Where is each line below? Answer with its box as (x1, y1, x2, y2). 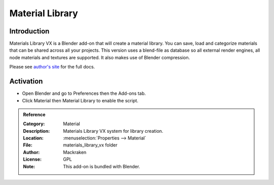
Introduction (9, 27, 50, 35)
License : (23, 156, 42, 162)
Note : (23, 163, 36, 169)
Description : (23, 128, 50, 134)
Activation (9, 77, 43, 86)
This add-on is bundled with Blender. (63, 163, 141, 169)
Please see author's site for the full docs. (9, 64, 95, 70)
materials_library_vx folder (63, 142, 118, 148)
